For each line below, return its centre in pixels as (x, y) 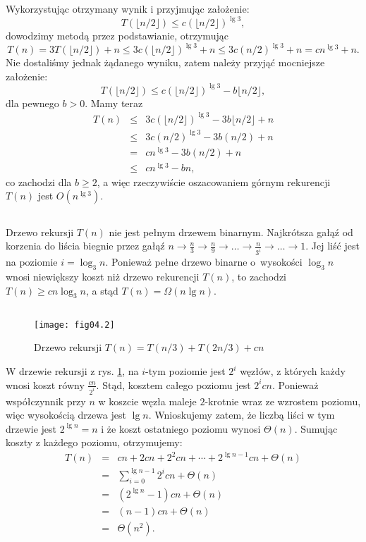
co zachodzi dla (39, 181)
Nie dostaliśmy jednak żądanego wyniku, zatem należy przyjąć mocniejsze (165, 62)
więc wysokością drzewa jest (66, 415)
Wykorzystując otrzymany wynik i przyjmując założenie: (128, 8)
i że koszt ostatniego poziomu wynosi (181, 428)
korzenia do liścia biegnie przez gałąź (85, 246)
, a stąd (102, 290)
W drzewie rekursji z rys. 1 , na (72, 371)
